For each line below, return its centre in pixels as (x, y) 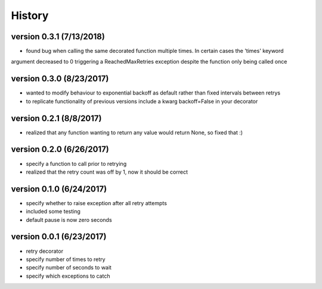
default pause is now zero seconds (69, 219)
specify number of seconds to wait (69, 268)
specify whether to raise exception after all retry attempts (96, 203)
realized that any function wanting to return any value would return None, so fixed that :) (134, 132)
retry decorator (45, 251)
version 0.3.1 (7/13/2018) (58, 37)
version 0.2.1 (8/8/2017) (56, 118)
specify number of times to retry (66, 259)
